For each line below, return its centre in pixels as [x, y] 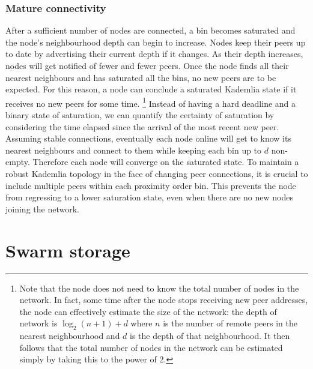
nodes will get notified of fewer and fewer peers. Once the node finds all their [147, 65]
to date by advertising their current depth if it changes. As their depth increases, [154, 54]
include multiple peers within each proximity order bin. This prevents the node [151, 185]
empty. [18, 162]
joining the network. [42, 208]
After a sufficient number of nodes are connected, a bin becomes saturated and [150, 30]
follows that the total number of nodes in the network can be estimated [151, 347]
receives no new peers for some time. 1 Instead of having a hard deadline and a [151, 102]
